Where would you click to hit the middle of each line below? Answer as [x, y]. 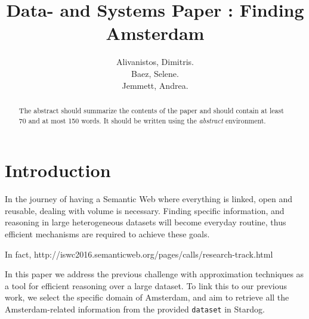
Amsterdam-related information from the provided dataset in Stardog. [135, 309]
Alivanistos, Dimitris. [155, 62]
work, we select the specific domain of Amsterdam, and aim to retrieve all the [147, 297]
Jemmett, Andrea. [155, 85]
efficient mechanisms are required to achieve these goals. [107, 233]
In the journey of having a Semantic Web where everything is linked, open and [149, 199]
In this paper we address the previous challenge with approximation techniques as [154, 274]
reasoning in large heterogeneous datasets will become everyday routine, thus [146, 222]
